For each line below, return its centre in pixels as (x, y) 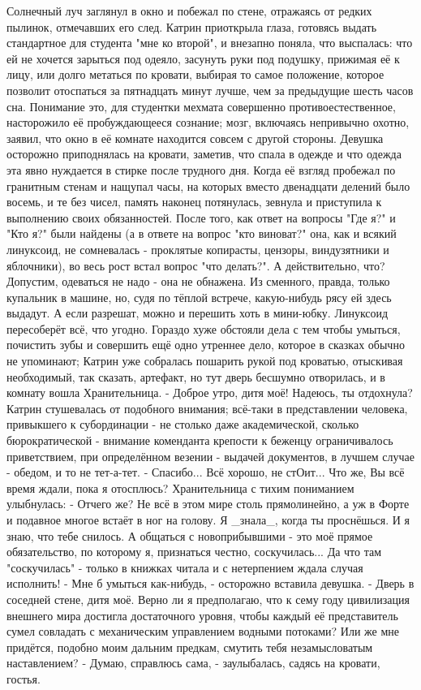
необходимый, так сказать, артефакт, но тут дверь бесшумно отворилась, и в (196, 376)
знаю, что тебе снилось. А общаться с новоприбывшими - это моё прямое (190, 535)
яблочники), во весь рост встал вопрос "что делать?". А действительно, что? (196, 265)
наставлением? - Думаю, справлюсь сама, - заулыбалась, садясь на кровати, (193, 663)
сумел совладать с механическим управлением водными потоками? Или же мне (203, 631)
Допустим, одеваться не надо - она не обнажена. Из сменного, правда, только (198, 281)
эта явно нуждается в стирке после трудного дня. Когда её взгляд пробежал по (201, 169)
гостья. (24, 678)
